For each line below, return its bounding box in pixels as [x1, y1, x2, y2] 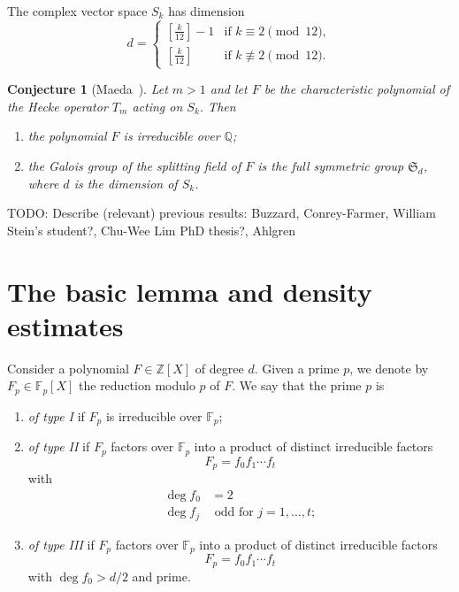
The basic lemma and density [7, 273, 372, 309]
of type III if [27, 534, 95, 553]
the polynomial [27, 127, 107, 145]
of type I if [27, 406, 85, 425]
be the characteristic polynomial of [264, 80, 450, 98]
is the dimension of [73, 173, 178, 192]
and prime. [132, 566, 191, 585]
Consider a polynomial [7, 358, 129, 377]
